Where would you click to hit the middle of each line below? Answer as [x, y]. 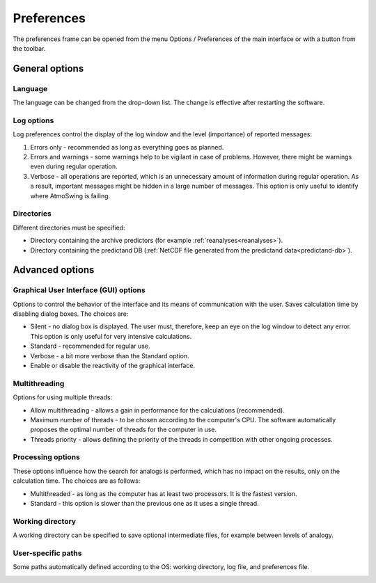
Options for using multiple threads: [63, 397]
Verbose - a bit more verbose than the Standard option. [110, 356]
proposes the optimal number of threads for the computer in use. [124, 430]
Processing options [46, 457]
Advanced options [54, 270]
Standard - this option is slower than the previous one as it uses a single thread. [144, 504]
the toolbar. [29, 48]
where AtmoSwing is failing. [70, 195]
